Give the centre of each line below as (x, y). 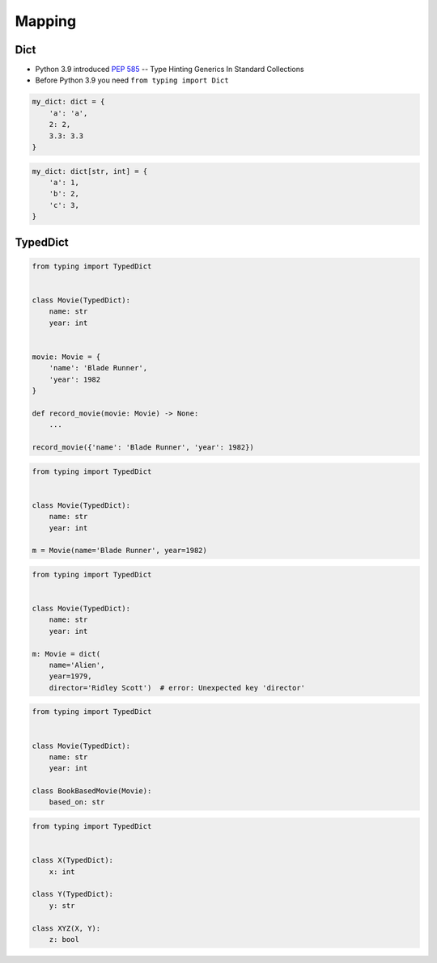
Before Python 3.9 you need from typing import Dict (132, 80)
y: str (62, 905)
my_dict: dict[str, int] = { (90, 171)
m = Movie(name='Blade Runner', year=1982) (120, 551)
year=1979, (70, 676)
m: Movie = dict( (66, 654)
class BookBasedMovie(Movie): (92, 791)
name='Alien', (77, 665)
